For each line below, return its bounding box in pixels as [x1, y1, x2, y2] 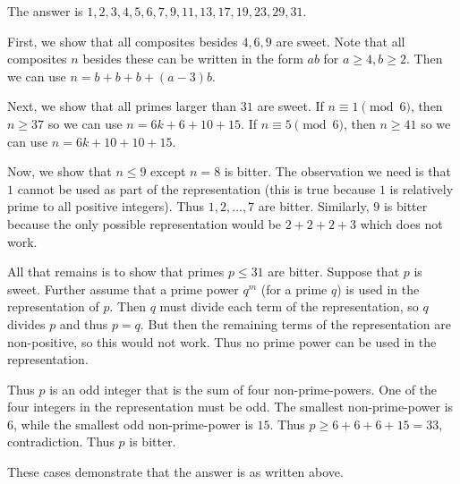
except [150, 162, 186, 181]
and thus [59, 314, 108, 333]
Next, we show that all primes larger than [7, 97, 237, 115]
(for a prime [260, 279, 328, 298]
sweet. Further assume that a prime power [7, 279, 239, 298]
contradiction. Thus [7, 432, 115, 451]
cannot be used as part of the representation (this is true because [17, 179, 376, 198]
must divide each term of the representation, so [159, 297, 419, 316]
